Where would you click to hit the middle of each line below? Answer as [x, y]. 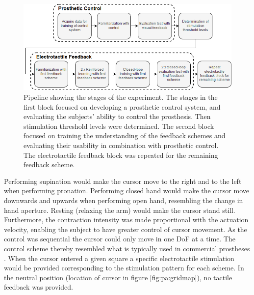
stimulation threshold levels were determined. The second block [119, 126]
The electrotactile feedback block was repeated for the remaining [121, 155]
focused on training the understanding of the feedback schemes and [125, 135]
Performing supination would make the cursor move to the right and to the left [123, 181]
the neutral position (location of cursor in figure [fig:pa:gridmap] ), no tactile [118, 277]
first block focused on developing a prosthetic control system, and [122, 106]
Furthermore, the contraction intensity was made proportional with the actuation [126, 220]
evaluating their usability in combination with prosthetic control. [121, 145]
